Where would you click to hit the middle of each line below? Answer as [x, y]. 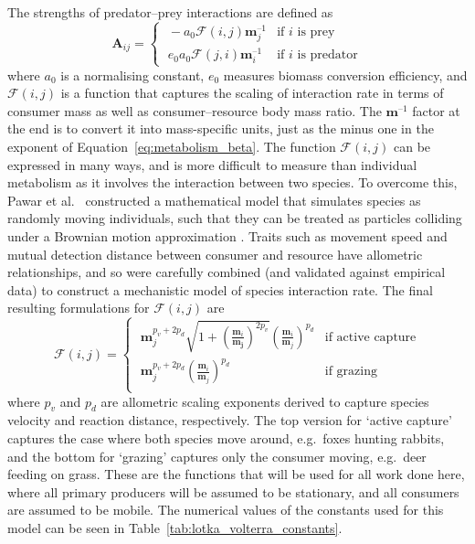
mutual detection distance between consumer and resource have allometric [215, 254]
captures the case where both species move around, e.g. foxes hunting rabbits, [226, 437]
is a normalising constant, [132, 75]
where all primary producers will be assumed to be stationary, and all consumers [233, 491]
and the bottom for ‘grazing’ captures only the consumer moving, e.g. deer [217, 456]
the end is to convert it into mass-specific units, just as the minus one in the [221, 128]
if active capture [370, 337]
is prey [316, 32]
